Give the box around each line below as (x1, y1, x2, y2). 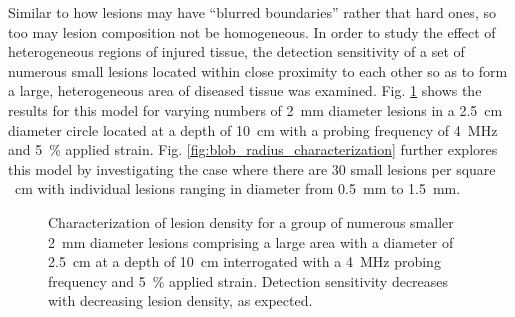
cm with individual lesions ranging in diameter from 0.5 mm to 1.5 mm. (14, 178, 461, 199)
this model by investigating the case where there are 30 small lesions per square (8, 158, 496, 179)
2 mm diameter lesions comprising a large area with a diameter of (48, 231, 454, 252)
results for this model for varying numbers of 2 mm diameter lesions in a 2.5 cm (8, 99, 503, 120)
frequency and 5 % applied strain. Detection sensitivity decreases (48, 270, 449, 291)
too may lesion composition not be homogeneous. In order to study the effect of (8, 21, 496, 42)
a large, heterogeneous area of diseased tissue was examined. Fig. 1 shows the (8, 80, 482, 101)
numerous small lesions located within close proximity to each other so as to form (8, 60, 508, 81)
